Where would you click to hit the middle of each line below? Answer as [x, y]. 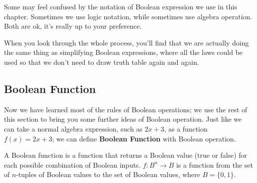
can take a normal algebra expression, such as [73, 128]
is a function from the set [214, 164]
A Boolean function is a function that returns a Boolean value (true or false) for [126, 155]
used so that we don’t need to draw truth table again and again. [102, 62]
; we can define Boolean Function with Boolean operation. [144, 138]
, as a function [186, 128]
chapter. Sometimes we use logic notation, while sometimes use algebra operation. [128, 16]
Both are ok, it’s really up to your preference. [73, 26]
